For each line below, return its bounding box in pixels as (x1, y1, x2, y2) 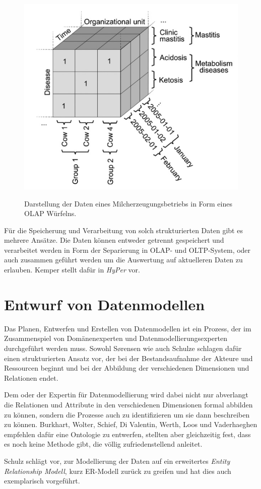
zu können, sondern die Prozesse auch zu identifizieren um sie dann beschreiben (4, 409, 250, 420)
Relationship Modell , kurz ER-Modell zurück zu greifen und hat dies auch (4, 465, 231, 476)
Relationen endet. (4, 372, 58, 383)
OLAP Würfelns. (24, 208, 77, 219)
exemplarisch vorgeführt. (4, 475, 80, 486)
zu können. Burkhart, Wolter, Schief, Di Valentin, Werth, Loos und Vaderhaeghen (4, 419, 257, 430)
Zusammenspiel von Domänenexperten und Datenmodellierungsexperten (4, 333, 227, 343)
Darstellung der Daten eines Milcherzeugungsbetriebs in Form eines (24, 198, 232, 208)
